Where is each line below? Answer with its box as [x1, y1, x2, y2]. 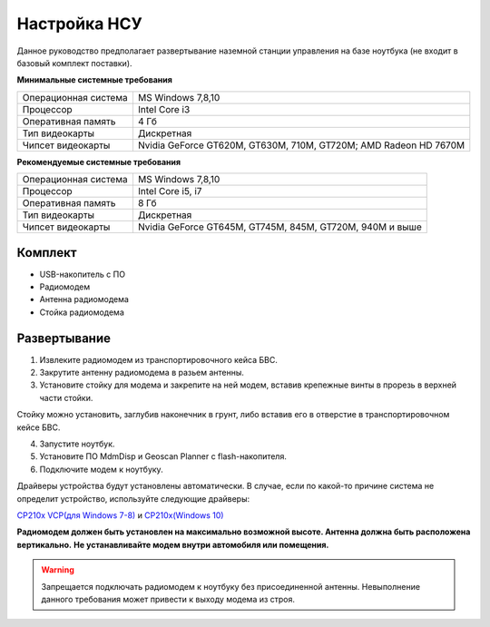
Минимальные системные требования [16, 74, 172, 85]
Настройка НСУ [16, 14, 142, 34]
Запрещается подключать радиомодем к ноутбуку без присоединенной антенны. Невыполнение [41, 581, 421, 592]
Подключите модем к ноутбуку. [39, 464, 163, 475]
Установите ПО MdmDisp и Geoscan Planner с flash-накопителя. [39, 451, 288, 462]
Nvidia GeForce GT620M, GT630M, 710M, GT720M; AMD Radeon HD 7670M [137, 139, 465, 152]
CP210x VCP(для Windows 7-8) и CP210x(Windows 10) [16, 510, 224, 521]
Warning [41, 564, 74, 575]
